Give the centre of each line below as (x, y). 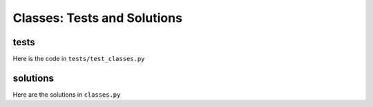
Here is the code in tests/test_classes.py (79, 59)
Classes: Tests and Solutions (98, 18)
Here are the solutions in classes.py (67, 94)
